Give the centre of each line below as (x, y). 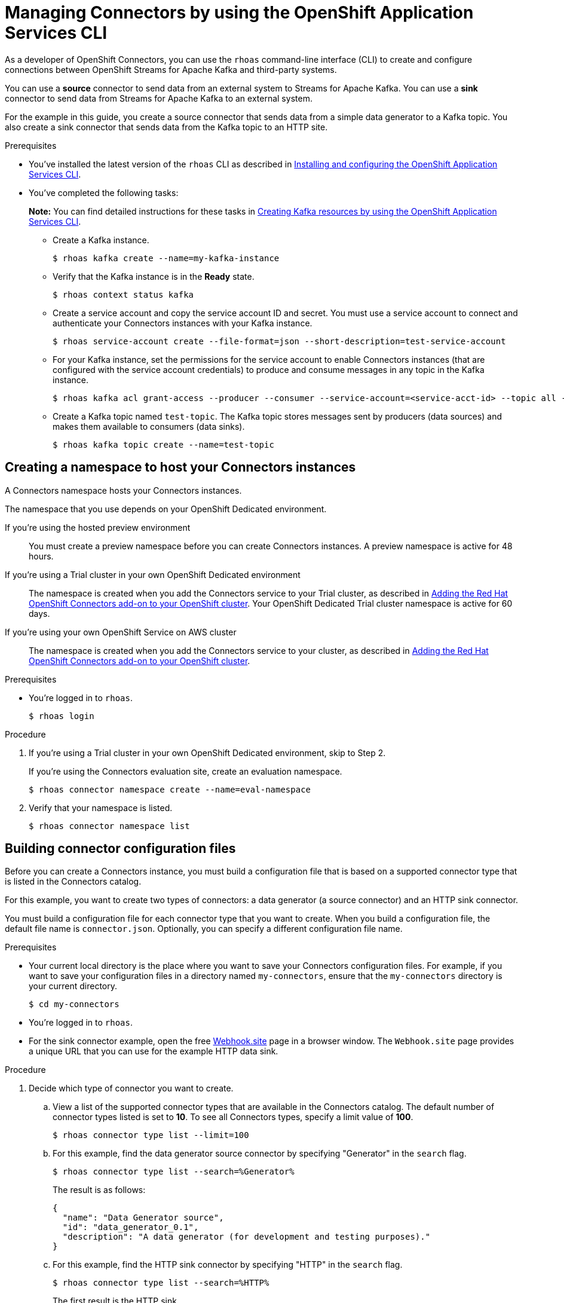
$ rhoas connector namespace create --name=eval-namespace (170, 789)
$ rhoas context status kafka (123, 294)
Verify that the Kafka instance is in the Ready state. (154, 276)
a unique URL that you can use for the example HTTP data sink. (154, 1051)
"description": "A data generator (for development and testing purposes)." (246, 1237)
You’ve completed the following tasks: (104, 192)
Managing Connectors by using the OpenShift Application (239, 13)
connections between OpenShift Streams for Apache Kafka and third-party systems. (171, 69)
